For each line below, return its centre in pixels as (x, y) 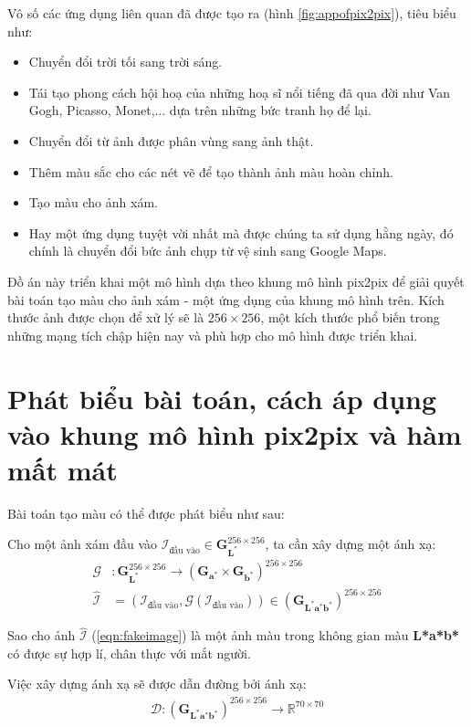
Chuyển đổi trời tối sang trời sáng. (126, 62)
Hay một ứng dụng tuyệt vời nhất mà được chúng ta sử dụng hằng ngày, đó (241, 232)
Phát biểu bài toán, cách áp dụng (222, 398)
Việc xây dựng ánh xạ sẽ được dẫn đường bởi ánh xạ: (157, 684)
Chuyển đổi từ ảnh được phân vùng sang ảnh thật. (171, 140)
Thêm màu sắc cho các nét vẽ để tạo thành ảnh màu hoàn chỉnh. (211, 171)
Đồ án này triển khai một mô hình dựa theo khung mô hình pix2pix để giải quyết (236, 281)
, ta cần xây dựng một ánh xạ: (351, 544)
